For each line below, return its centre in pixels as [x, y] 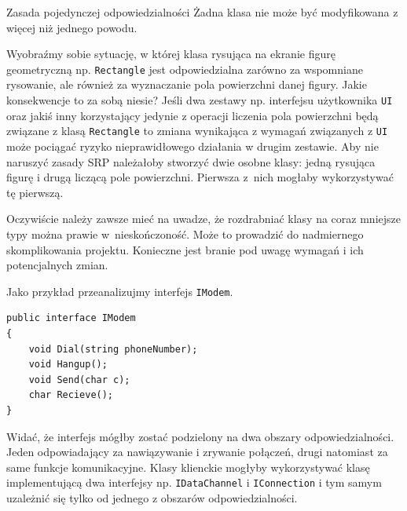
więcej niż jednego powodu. [72, 27]
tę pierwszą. [35, 192]
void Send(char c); [79, 380]
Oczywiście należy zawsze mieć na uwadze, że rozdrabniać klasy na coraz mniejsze [203, 219]
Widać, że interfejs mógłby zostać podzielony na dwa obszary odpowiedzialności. [200, 436]
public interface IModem [71, 318]
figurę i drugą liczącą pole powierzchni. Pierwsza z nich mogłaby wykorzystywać [200, 177]
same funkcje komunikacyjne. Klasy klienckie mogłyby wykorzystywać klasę [188, 467]
